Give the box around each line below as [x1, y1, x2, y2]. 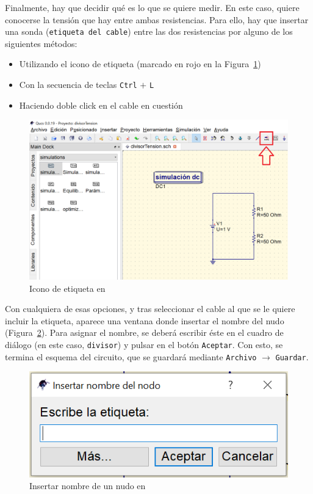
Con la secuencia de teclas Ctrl [19, 78, 137, 91]
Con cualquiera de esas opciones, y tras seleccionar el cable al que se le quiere [5, 302, 295, 315]
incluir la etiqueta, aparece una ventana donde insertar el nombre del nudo [5, 314, 284, 327]
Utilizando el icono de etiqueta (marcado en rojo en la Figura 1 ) [19, 57, 261, 70]
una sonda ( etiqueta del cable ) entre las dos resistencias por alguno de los [5, 25, 293, 38]
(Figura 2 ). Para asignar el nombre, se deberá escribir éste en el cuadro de [5, 326, 284, 339]
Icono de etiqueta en [29, 282, 106, 294]
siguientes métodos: [5, 37, 77, 49]
